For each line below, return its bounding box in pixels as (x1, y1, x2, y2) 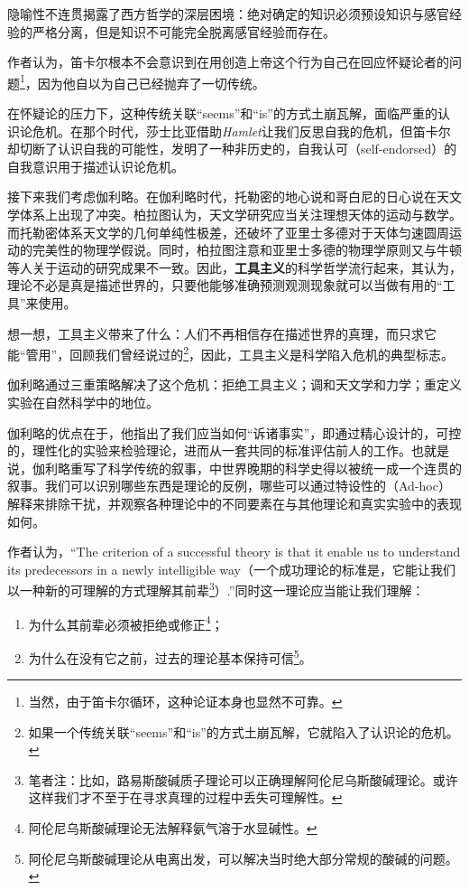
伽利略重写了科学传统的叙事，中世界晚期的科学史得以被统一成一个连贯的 (32, 458, 462, 477)
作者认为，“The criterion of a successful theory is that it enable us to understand (7, 542, 461, 561)
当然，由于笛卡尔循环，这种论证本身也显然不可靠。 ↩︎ (28, 692, 343, 711)
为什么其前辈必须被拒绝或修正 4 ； (28, 612, 224, 633)
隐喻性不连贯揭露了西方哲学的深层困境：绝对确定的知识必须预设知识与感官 (7, 5, 449, 23)
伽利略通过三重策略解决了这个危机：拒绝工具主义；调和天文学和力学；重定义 (7, 375, 462, 394)
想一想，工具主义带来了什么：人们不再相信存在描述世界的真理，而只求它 (7, 323, 437, 342)
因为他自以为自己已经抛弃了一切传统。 (37, 73, 265, 92)
